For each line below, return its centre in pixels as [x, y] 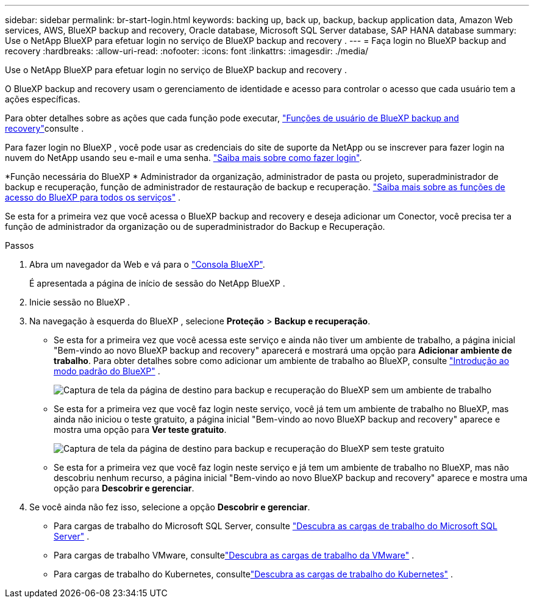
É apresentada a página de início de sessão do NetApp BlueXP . [157, 283]
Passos [20, 245]
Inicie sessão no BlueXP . [80, 302]
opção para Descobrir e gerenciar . [124, 488]
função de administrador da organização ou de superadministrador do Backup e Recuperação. [195, 227]
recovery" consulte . [44, 128]
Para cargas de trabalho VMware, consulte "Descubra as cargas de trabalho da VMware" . [234, 555]
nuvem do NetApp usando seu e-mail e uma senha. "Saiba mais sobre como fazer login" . [183, 158]
